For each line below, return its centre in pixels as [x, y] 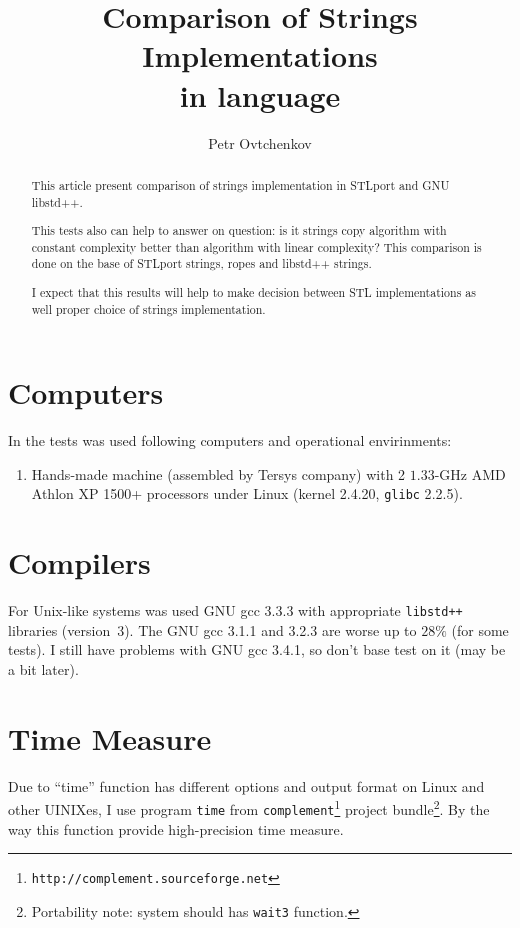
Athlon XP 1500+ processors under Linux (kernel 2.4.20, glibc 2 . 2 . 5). [247, 493]
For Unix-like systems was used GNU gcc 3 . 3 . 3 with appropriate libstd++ [235, 610]
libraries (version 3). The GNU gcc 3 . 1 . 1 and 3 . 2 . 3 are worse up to [212, 629]
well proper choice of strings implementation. [148, 308]
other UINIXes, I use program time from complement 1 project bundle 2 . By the [249, 807]
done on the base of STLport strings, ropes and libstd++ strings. [201, 263]
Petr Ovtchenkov [260, 142]
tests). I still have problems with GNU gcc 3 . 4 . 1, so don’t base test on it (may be [257, 649]
